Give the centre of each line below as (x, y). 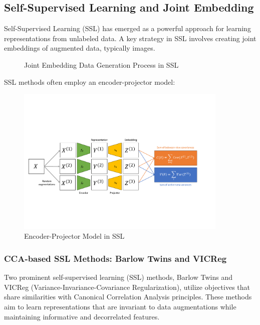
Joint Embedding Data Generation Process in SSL (101, 64)
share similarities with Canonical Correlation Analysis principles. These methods (128, 297)
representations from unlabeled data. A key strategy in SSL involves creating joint (130, 38)
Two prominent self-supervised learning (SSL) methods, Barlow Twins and (118, 277)
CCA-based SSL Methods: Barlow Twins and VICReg (115, 258)
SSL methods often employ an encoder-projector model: (90, 82)
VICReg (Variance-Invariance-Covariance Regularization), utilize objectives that (127, 287)
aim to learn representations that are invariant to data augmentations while (120, 307)
